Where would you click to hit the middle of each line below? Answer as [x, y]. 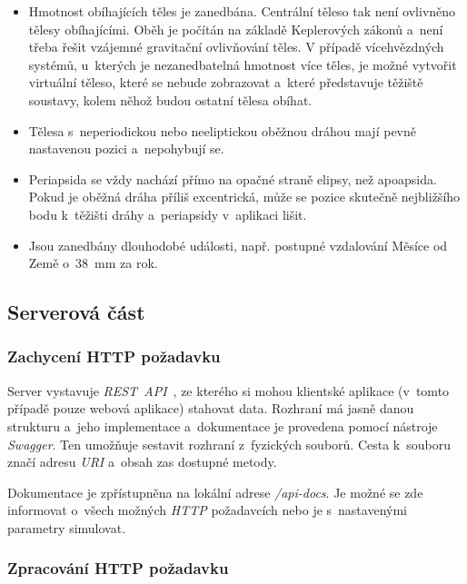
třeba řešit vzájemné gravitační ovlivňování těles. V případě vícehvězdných [236, 47]
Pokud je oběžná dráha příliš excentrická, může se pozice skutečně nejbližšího [244, 197]
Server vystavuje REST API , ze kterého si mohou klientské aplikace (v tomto [229, 390]
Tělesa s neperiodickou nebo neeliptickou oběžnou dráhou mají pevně [222, 130]
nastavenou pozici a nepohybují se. [126, 148]
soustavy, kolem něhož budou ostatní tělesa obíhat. [170, 99]
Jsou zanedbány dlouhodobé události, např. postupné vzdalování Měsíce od [238, 245]
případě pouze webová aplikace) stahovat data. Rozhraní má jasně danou [211, 408]
